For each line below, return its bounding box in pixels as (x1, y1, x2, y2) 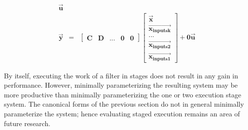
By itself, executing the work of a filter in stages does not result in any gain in (4, 70, 238, 80)
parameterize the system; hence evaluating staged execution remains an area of (4, 109, 240, 119)
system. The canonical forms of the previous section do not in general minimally (4, 99, 244, 109)
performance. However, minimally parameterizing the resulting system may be (4, 80, 238, 90)
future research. (4, 118, 51, 128)
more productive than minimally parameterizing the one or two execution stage (4, 89, 241, 99)
